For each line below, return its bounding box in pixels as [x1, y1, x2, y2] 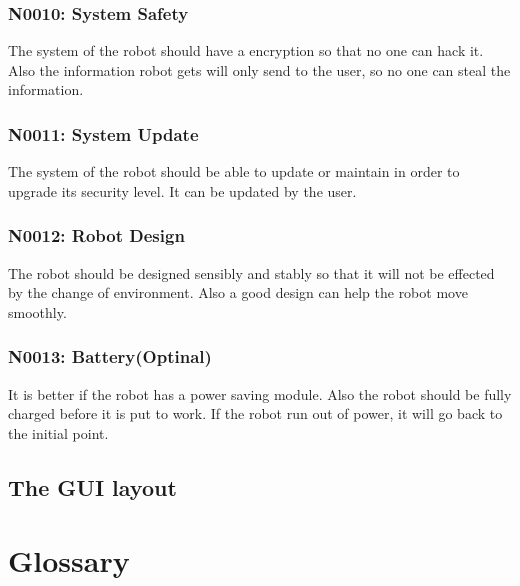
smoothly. [8, 301, 67, 322]
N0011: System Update [8, 121, 199, 146]
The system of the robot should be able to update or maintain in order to [8, 161, 460, 182]
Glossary [8, 540, 130, 581]
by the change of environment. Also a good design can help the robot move [8, 282, 468, 303]
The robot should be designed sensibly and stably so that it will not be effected [8, 262, 495, 283]
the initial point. [8, 422, 109, 443]
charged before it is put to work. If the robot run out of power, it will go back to [8, 403, 503, 424]
